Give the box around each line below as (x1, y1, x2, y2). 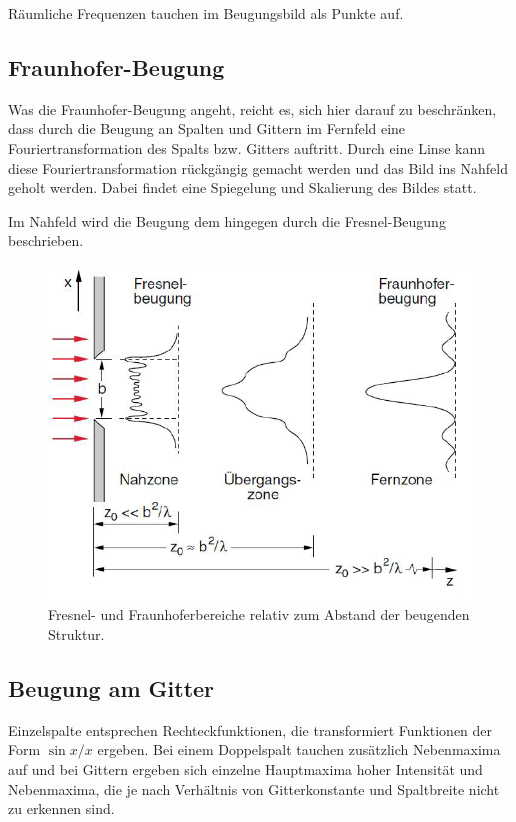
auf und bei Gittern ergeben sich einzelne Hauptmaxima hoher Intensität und (8, 758, 483, 779)
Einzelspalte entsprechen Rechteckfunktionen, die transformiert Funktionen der (8, 719, 493, 740)
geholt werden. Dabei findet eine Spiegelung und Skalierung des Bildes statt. (8, 177, 477, 198)
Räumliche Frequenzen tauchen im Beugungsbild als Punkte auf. (8, 3, 404, 23)
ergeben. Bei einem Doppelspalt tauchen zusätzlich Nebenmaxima (97, 739, 501, 760)
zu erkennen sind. (8, 798, 115, 819)
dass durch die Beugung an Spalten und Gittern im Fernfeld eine (8, 118, 406, 139)
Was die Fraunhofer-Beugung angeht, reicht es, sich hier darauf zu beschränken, (8, 98, 497, 119)
